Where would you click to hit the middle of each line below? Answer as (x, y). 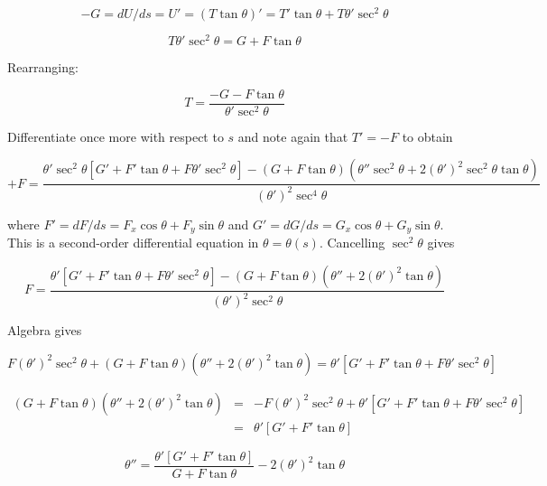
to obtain (427, 136)
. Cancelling (352, 243)
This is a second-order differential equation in (133, 243)
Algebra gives (45, 330)
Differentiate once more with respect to (116, 136)
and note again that (293, 136)
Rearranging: (43, 67)
